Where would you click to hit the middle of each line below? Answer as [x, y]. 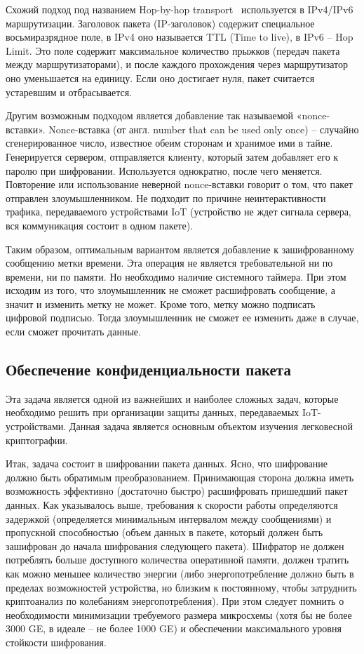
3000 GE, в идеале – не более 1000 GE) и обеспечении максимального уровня [174, 628]
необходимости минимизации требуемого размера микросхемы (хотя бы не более [179, 614]
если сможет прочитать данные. [73, 332]
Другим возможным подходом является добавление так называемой [150, 115]
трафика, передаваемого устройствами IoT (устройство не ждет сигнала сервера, [178, 212]
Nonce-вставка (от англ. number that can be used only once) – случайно [204, 129]
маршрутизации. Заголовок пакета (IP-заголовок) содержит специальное [160, 23]
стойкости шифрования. [56, 642]
